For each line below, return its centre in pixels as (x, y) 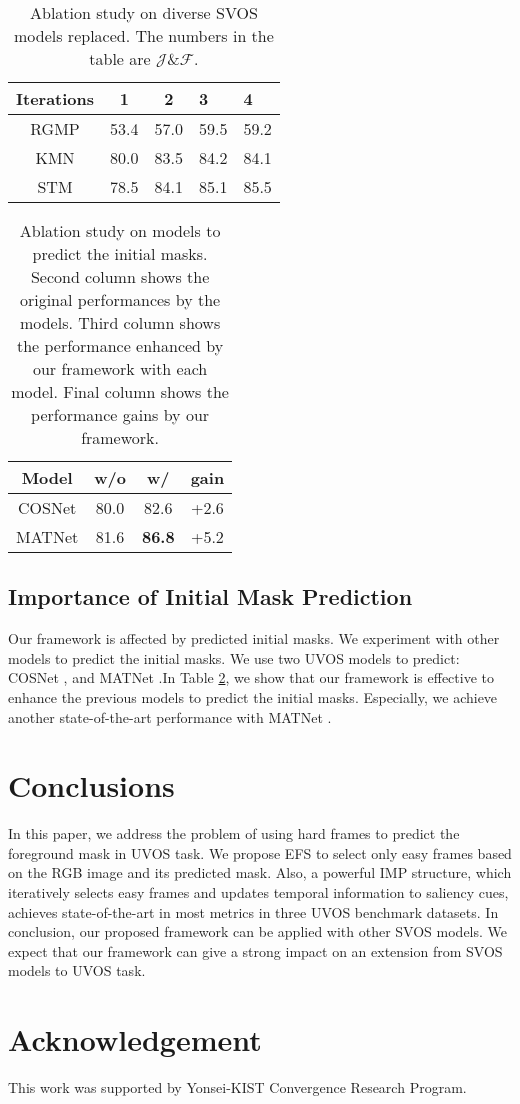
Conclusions (91, 785)
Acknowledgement (135, 1039)
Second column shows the (120, 276)
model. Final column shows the (120, 391)
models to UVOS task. (77, 970)
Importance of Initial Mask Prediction (210, 596)
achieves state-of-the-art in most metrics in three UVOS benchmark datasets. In (253, 911)
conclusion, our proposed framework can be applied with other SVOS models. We (258, 931)
